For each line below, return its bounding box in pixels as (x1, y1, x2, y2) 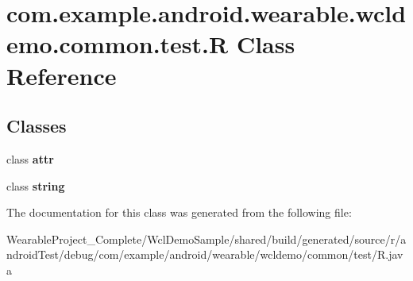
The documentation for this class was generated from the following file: (6, 204, 352, 221)
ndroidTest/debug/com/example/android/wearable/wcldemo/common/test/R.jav (6, 246, 403, 263)
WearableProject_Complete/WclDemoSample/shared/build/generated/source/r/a (6, 230, 407, 247)
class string (6, 177, 65, 194)
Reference (6, 59, 117, 91)
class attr (6, 150, 54, 167)
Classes (6, 114, 67, 138)
